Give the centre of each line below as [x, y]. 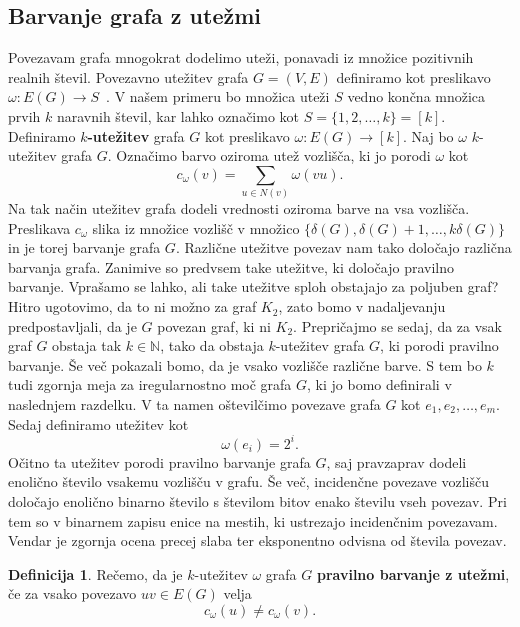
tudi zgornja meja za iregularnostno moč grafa [150, 384]
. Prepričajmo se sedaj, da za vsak [398, 325]
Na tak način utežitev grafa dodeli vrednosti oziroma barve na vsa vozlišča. [239, 208]
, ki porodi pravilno [439, 345]
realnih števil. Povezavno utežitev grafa [128, 76]
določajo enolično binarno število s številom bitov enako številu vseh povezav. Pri [257, 500]
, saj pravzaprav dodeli [396, 461]
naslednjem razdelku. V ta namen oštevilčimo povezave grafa [194, 404]
